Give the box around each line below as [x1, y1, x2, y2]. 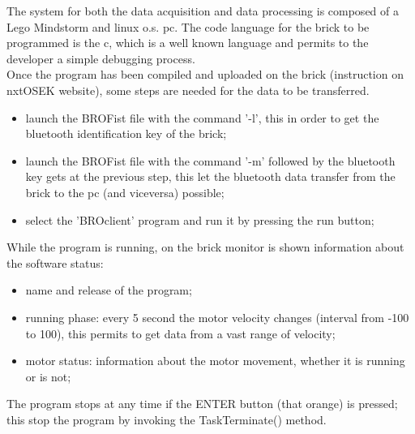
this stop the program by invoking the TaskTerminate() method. [6, 410, 327, 428]
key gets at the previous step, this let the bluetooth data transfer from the [25, 168, 396, 185]
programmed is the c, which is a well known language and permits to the [6, 34, 369, 51]
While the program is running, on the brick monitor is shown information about [6, 238, 404, 256]
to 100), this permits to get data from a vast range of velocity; [25, 324, 336, 342]
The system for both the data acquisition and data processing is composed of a [6, 2, 399, 19]
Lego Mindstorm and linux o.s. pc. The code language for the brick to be [6, 18, 370, 35]
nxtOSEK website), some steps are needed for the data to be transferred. [6, 81, 370, 98]
